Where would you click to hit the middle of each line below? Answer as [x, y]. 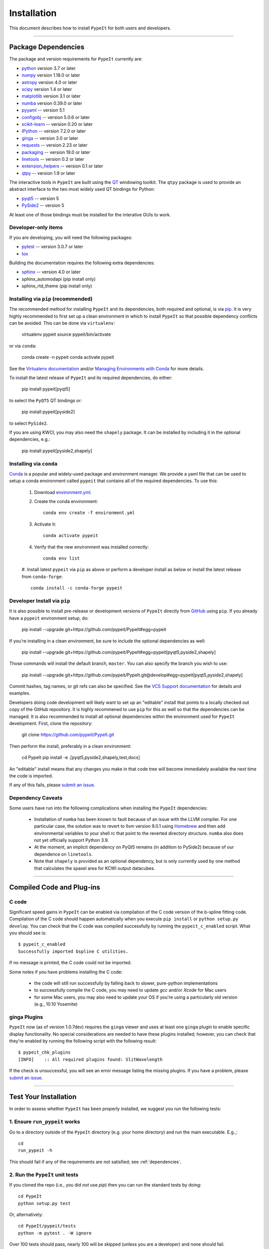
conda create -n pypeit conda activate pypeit [68, 357]
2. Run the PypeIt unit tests [44, 1175]
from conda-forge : [42, 577]
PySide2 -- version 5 [43, 205]
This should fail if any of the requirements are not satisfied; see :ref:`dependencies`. [95, 1162]
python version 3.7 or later [49, 68]
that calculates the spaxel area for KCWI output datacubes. [95, 868]
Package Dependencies [47, 47]
